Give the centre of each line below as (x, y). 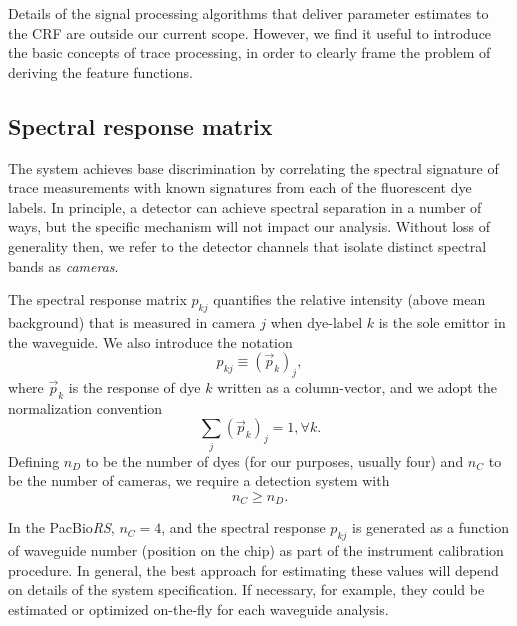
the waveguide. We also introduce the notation (150, 341)
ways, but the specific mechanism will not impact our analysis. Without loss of (249, 226)
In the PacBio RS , (61, 527)
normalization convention (85, 407)
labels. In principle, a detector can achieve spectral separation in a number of (245, 206)
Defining (34, 460)
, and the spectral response (243, 527)
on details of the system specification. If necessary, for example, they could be (246, 589)
